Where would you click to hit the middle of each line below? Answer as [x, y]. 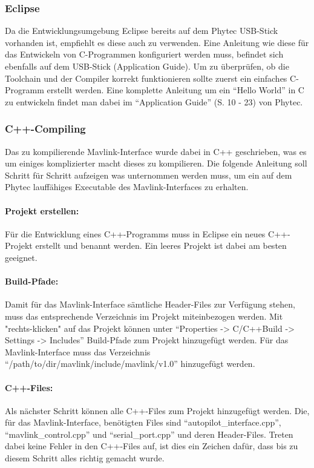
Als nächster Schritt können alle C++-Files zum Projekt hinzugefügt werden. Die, [157, 410]
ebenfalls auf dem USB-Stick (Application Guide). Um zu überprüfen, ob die [147, 66]
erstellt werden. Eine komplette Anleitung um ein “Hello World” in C [175, 90]
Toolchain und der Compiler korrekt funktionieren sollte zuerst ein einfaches [146, 78]
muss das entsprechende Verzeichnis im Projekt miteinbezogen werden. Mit [144, 316]
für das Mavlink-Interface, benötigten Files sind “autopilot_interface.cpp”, [143, 422]
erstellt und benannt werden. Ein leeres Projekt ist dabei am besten [161, 246]
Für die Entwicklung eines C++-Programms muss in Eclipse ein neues [135, 233]
